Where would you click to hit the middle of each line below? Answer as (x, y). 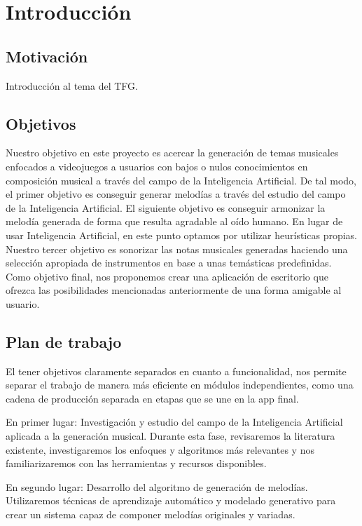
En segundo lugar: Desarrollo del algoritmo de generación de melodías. (157, 486)
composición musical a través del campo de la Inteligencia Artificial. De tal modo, (181, 180)
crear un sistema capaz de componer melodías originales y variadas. (151, 514)
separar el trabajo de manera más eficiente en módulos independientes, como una (180, 385)
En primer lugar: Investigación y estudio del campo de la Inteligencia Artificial (174, 422)
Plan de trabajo (64, 341)
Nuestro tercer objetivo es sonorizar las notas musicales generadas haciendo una (177, 249)
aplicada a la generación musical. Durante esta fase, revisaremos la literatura (170, 436)
